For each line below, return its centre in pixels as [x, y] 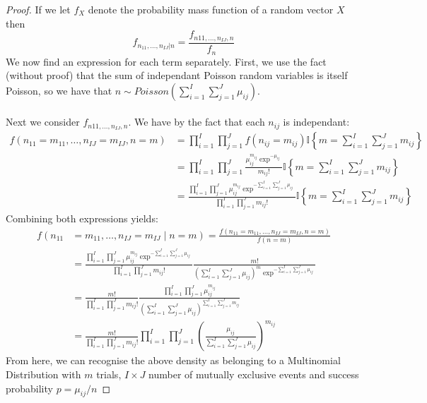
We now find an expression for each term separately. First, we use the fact [166, 61]
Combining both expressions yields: [82, 218]
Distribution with [43, 374]
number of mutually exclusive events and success [254, 374]
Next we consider [43, 122]
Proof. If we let [38, 9]
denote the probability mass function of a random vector [211, 9]
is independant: [316, 122]
